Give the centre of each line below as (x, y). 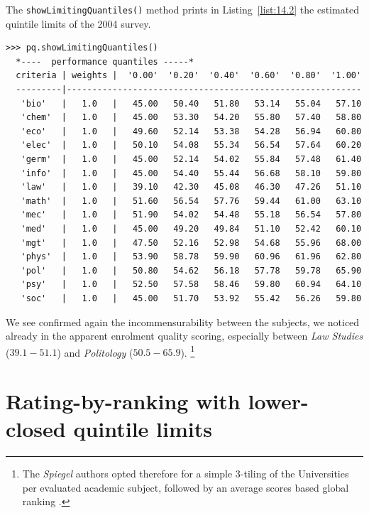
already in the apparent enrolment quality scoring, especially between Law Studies (184, 336)
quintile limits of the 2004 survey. (78, 23)
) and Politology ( (95, 352)
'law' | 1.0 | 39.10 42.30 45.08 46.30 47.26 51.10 (191, 187)
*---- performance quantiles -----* (105, 61)
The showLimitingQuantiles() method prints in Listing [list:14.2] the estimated (183, 9)
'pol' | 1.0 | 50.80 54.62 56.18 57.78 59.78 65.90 (191, 270)
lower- (278, 401)
